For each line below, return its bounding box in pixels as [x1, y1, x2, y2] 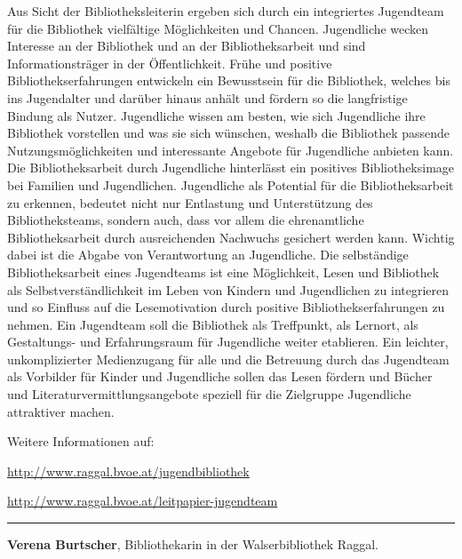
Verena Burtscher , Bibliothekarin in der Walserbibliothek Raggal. [7, 535, 378, 554]
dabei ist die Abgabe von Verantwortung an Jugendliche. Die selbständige [7, 245, 409, 264]
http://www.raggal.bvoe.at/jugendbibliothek [7, 461, 250, 480]
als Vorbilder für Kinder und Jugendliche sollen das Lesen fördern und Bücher [7, 367, 433, 386]
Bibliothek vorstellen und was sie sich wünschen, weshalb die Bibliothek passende [7, 124, 450, 142]
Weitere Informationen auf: [7, 432, 155, 451]
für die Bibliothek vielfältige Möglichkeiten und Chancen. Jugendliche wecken [7, 19, 429, 37]
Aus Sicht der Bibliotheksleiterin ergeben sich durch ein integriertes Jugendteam [7, 2, 444, 20]
